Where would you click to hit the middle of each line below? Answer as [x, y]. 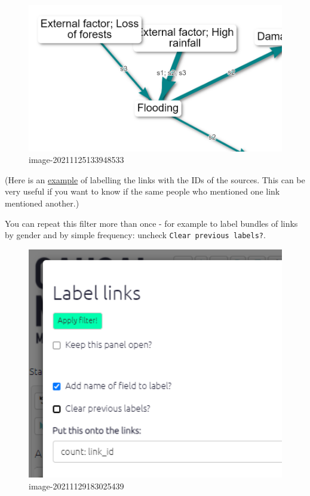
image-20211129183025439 [76, 486]
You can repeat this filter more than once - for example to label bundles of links [151, 223]
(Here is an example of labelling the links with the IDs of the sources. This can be [155, 179]
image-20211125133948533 [76, 160]
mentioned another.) [42, 203]
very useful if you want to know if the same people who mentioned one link [142, 191]
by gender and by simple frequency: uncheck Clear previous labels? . [135, 235]
